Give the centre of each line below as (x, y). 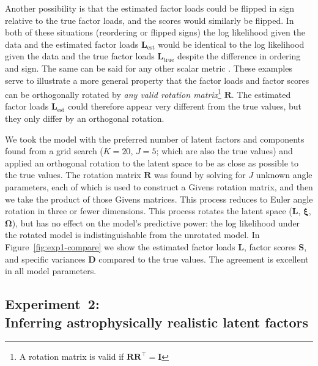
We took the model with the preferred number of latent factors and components (155, 139)
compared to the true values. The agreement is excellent (204, 259)
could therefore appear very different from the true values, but (185, 106)
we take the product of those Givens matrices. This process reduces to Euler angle (159, 199)
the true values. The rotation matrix (73, 175)
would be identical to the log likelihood (231, 44)
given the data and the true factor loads (80, 56)
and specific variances (45, 259)
